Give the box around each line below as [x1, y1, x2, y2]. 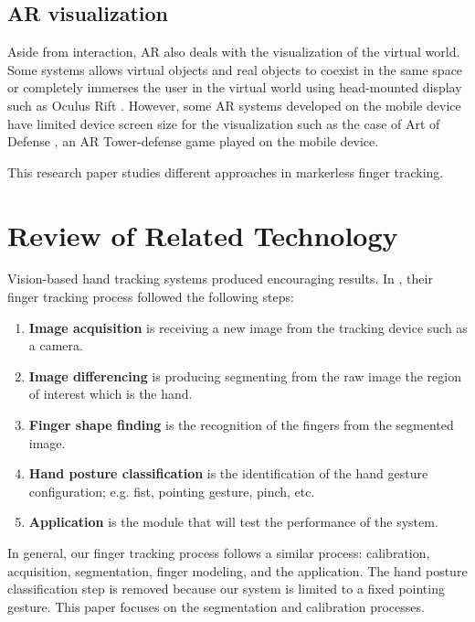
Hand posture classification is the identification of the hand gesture [28, 464, 428, 483]
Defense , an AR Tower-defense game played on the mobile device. [7, 132, 379, 151]
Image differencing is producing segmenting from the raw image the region [28, 366, 461, 385]
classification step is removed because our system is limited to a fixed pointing [7, 579, 445, 598]
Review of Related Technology [7, 216, 398, 253]
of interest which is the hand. [28, 384, 193, 403]
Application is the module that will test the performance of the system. [28, 512, 438, 531]
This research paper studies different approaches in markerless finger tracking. [7, 162, 444, 181]
